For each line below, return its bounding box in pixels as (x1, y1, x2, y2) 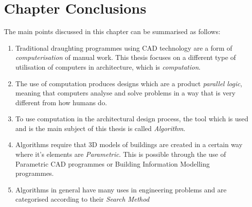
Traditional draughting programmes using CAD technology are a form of (15, 42, 233, 53)
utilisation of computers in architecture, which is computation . (15, 61, 201, 72)
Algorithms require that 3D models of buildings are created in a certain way (15, 139, 243, 150)
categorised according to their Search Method (15, 194, 149, 204)
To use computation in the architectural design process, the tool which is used (15, 113, 249, 124)
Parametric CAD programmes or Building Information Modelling (15, 158, 210, 169)
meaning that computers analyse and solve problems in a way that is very (15, 88, 235, 98)
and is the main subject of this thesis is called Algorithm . (15, 123, 185, 133)
